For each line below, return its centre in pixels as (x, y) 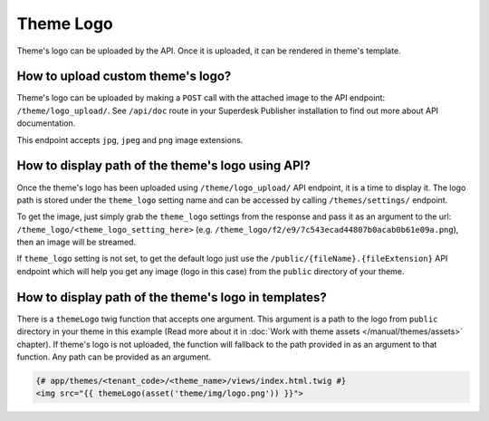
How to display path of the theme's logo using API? (164, 166)
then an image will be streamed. (76, 242)
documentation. (46, 123)
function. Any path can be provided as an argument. (114, 357)
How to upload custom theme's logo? (124, 77)
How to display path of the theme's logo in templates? (172, 297)
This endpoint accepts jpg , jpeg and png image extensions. (130, 139)
